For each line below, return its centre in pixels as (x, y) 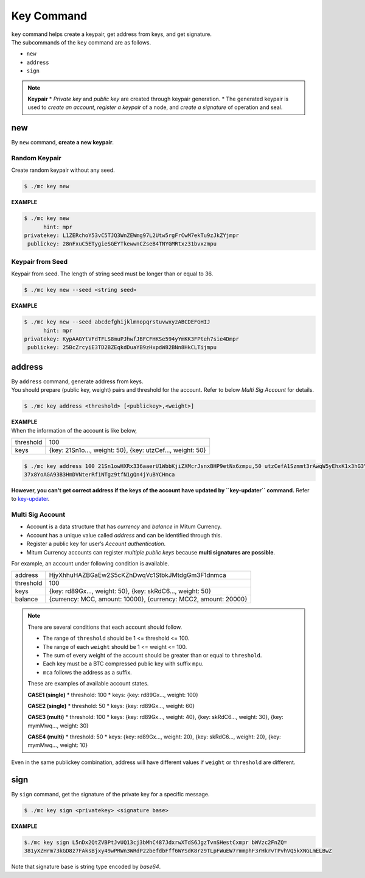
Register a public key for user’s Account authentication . (96, 544)
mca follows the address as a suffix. (87, 672)
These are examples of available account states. (88, 684)
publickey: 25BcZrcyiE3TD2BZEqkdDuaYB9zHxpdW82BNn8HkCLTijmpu (122, 348)
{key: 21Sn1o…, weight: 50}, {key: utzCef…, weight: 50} (127, 450)
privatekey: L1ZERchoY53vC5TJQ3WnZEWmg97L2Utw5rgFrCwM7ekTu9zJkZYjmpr (132, 235)
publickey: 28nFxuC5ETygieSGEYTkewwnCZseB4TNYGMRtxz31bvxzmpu (122, 244)
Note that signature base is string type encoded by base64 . (86, 867)
